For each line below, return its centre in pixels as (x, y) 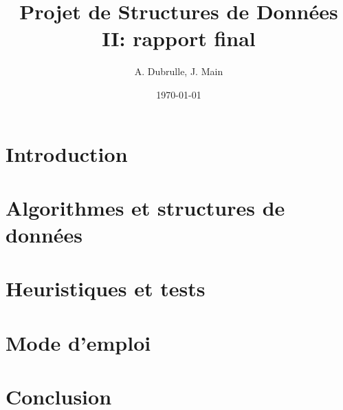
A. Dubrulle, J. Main (179, 71)
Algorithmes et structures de (145, 207)
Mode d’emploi (78, 342)
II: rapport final (179, 38)
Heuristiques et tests (106, 288)
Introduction (67, 153)
